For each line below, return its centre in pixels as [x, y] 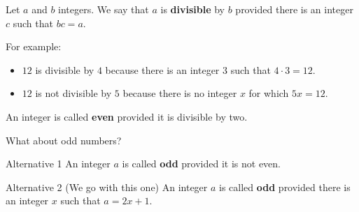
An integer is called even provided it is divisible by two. [127, 116]
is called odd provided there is [285, 187]
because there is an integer [162, 69]
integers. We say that [104, 9]
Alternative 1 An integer [58, 164]
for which [269, 93]
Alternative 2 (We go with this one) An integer [107, 187]
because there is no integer [180, 93]
